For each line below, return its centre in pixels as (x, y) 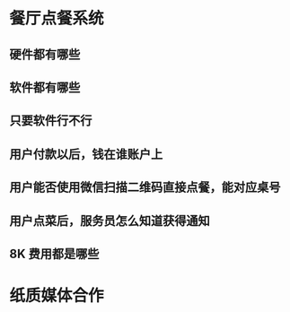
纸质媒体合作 (57, 296)
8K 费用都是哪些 (54, 253)
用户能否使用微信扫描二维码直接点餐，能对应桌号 (145, 188)
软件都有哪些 (45, 87)
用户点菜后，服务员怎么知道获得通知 (110, 221)
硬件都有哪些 (45, 54)
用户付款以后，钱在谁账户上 (86, 154)
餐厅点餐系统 (57, 18)
